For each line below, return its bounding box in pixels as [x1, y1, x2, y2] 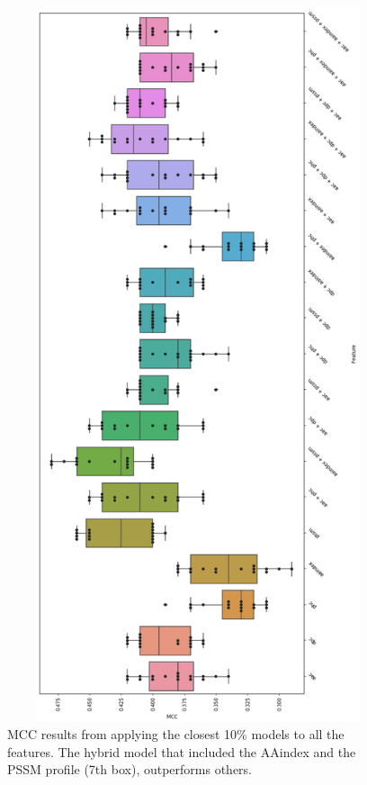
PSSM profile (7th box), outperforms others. [7, 760, 253, 779]
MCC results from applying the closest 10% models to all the [7, 725, 345, 744]
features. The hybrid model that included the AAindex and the [7, 742, 356, 761]
